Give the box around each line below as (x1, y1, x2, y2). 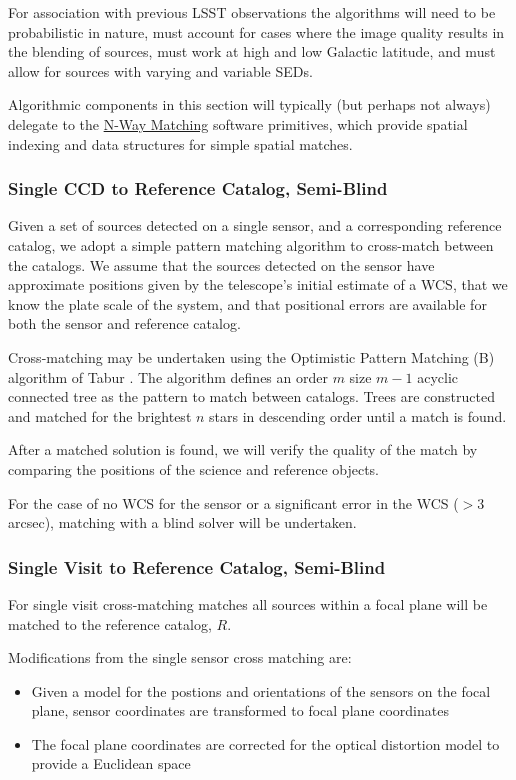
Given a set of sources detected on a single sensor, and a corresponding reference (8, 215, 502, 236)
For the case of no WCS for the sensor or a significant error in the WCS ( (8, 492, 459, 513)
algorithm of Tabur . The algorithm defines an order (8, 366, 328, 387)
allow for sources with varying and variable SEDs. (8, 60, 313, 81)
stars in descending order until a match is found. (209, 405, 507, 426)
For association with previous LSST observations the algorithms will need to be (8, 2, 496, 22)
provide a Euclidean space (31, 753, 191, 774)
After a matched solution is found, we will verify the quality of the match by (8, 439, 478, 460)
